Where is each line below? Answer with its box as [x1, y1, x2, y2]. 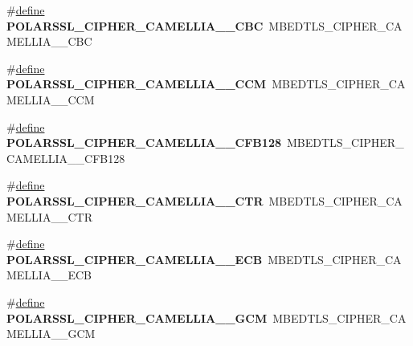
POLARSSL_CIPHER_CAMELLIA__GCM [6, 309, 268, 326]
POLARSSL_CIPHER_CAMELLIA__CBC [6, 17, 264, 34]
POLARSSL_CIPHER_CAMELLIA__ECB [6, 250, 263, 267]
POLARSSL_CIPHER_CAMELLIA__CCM [6, 75, 267, 92]
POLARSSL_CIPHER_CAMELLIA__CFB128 [6, 134, 281, 151]
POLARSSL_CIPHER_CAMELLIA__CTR [6, 192, 264, 209]
